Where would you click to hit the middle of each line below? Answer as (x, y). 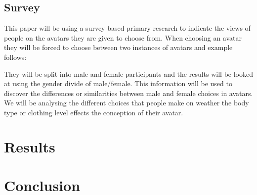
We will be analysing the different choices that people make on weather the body (127, 103)
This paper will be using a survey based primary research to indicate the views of (127, 28)
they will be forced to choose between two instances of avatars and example (118, 47)
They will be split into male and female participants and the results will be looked (128, 73)
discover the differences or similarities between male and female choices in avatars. (128, 93)
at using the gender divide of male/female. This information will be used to (118, 83)
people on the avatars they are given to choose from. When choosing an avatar (123, 37)
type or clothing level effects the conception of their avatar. (94, 112)
